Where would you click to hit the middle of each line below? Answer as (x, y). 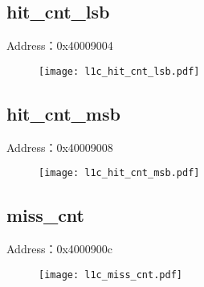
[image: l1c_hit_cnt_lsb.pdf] (119, 71)
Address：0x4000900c (60, 249)
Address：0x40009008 (60, 147)
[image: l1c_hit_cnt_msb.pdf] (119, 173)
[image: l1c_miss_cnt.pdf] (110, 275)
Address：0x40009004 (60, 45)
